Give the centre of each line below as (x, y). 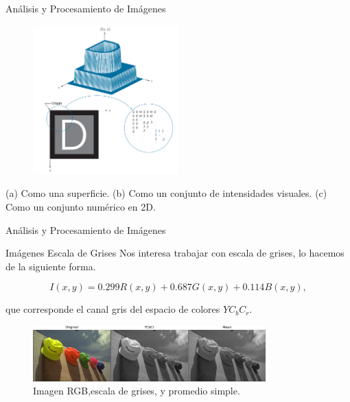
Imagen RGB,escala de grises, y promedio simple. (137, 391)
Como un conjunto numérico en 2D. (81, 206)
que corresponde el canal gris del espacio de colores (113, 309)
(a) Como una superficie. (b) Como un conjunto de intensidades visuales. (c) (166, 193)
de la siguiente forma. (51, 266)
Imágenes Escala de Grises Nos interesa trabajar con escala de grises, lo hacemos (175, 253)
